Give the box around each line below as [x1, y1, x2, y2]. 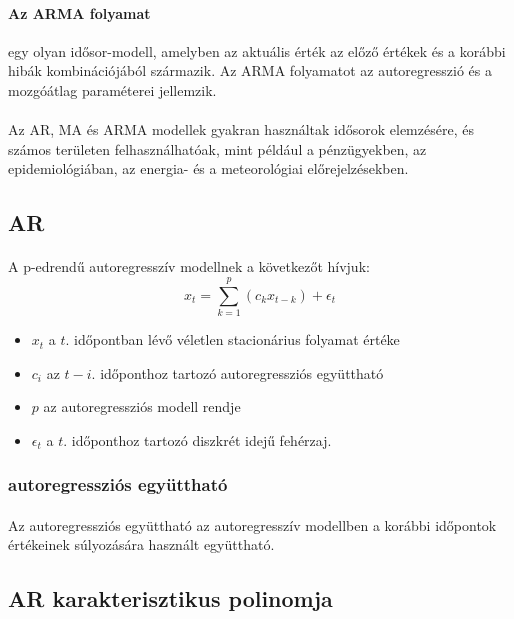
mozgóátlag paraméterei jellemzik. [8, 79, 217, 100]
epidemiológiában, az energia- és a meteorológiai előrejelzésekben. [8, 158, 409, 179]
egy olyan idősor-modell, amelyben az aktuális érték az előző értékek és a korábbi [8, 40, 506, 61]
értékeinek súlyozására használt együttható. [8, 534, 275, 555]
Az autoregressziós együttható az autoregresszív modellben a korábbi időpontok [8, 514, 497, 535]
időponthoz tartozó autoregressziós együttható [100, 362, 384, 383]
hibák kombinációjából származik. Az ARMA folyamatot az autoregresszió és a [8, 60, 492, 81]
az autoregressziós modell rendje [43, 396, 241, 417]
